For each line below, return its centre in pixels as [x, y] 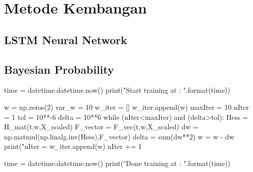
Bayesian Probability [59, 69]
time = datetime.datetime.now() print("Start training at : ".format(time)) [117, 90]
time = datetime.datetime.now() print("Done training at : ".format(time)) [117, 163]
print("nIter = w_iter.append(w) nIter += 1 [73, 146]
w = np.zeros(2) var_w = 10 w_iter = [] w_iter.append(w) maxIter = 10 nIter [126, 107]
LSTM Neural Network [66, 39]
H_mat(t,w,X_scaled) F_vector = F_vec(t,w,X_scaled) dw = [101, 127]
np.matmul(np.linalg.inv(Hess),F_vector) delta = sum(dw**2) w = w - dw [119, 136]
